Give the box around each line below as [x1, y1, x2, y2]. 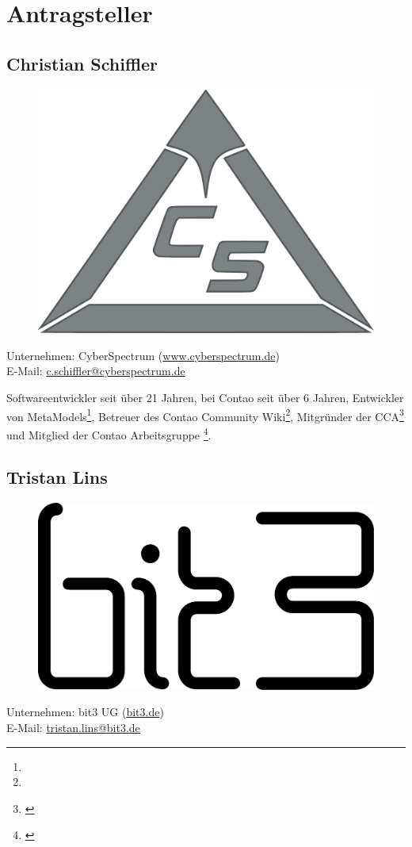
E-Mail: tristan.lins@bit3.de [6, 719, 140, 736]
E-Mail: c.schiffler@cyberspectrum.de [6, 362, 185, 379]
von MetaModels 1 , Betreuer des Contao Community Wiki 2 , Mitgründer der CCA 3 [6, 405, 404, 424]
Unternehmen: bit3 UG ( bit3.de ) [6, 703, 164, 720]
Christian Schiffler [6, 51, 158, 75]
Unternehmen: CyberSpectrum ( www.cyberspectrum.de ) [6, 347, 280, 363]
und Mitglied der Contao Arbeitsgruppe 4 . [6, 423, 212, 443]
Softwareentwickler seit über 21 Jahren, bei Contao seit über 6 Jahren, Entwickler [6, 389, 404, 405]
